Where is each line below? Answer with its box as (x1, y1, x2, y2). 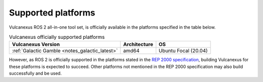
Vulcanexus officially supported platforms (9, 34, 105, 41)
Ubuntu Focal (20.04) (158, 48, 208, 54)
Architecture (123, 41, 153, 48)
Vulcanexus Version (12, 41, 60, 48)
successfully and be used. (9, 70, 62, 76)
